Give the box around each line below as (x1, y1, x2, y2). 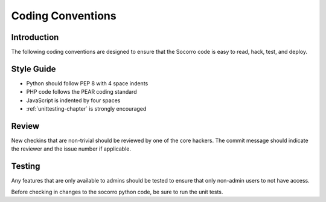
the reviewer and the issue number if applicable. (11, 145, 131, 152)
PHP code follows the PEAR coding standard (26, 88, 137, 96)
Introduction (11, 32, 59, 42)
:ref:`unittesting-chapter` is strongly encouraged (26, 105, 147, 112)
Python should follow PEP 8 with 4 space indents (26, 79, 149, 87)
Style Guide (11, 64, 57, 74)
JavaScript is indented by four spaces (26, 97, 121, 104)
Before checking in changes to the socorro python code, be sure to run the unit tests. (11, 188, 223, 195)
